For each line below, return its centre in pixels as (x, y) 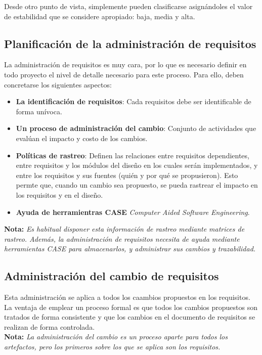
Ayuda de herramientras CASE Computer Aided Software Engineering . (133, 212)
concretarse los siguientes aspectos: (58, 84)
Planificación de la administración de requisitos (130, 43)
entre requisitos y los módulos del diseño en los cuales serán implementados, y (137, 165)
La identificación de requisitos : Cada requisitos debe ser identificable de (134, 101)
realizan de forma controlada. (50, 326)
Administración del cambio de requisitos (112, 276)
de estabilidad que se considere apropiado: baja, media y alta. (100, 16)
